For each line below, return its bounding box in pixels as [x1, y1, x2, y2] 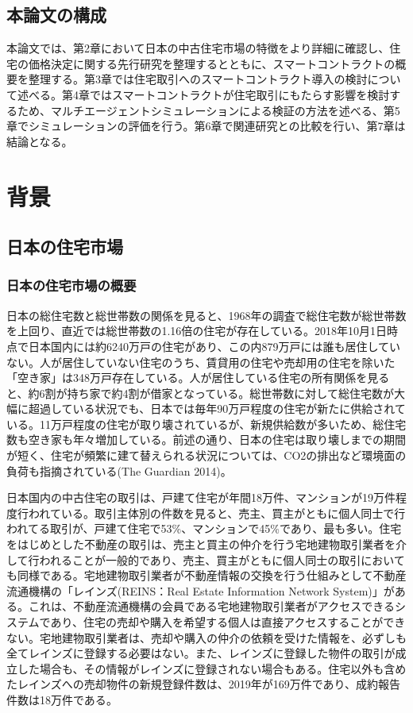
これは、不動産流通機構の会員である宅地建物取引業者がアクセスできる [28, 598, 395, 615]
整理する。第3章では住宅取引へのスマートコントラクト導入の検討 [28, 71, 368, 87]
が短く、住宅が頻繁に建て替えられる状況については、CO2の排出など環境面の [6, 447, 407, 464]
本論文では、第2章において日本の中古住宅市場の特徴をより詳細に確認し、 [6, 40, 390, 56]
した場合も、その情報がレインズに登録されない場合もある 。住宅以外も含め [17, 660, 407, 676]
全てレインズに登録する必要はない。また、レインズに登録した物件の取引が [6, 645, 396, 661]
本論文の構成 [6, 2, 106, 27]
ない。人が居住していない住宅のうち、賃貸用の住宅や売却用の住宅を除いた [6, 353, 396, 370]
